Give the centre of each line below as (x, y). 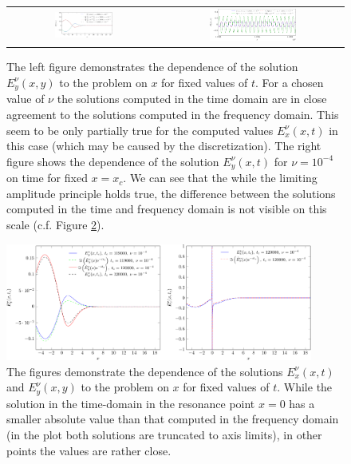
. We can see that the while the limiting (220, 178)
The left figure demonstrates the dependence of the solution (152, 67)
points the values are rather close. (89, 450)
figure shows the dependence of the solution (113, 161)
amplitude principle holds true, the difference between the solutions (171, 193)
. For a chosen (290, 82)
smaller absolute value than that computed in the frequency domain (173, 419)
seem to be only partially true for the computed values (140, 130)
